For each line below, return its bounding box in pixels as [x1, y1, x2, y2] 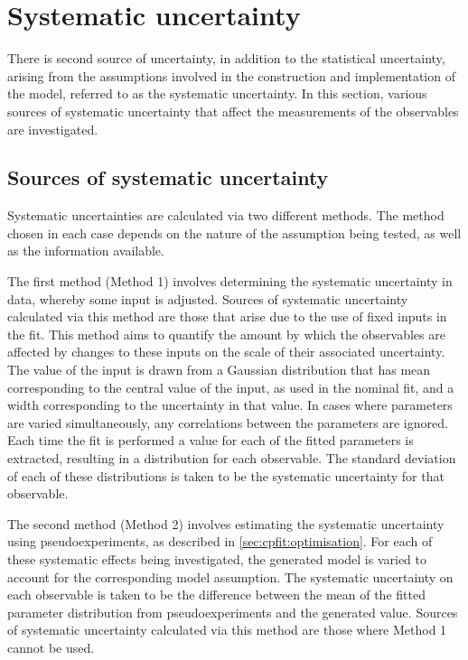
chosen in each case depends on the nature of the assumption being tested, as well [7, 223, 462, 242]
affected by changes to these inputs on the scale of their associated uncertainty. [7, 342, 445, 361]
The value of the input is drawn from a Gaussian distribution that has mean [7, 360, 431, 379]
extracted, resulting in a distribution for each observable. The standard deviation [7, 449, 456, 468]
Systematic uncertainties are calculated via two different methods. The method [7, 206, 445, 225]
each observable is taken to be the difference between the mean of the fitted [7, 585, 426, 604]
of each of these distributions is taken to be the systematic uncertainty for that [7, 466, 445, 485]
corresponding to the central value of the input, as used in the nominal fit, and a [7, 377, 454, 396]
